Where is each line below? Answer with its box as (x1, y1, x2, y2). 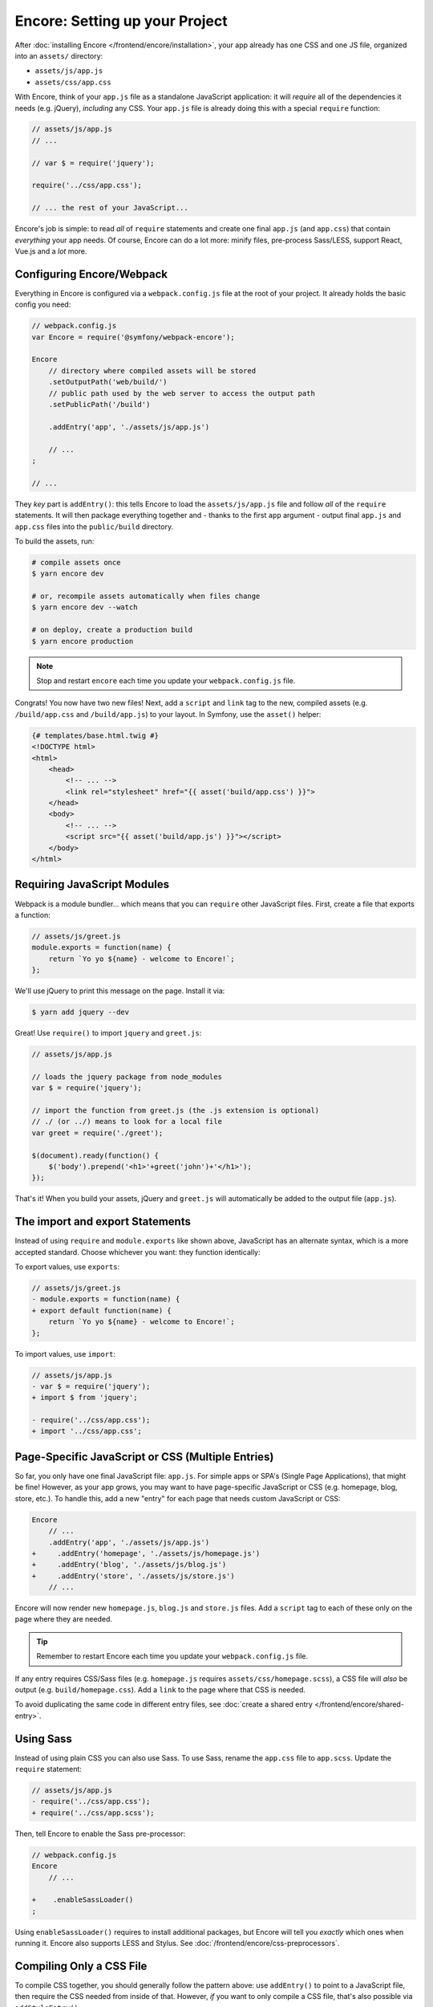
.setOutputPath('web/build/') (48, 377, 168, 387)
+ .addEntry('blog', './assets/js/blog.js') (31, 1560, 227, 1569)
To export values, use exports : (14, 1262, 120, 1272)
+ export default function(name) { (31, 1305, 172, 1315)
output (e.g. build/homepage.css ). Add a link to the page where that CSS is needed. (14, 1685, 306, 1695)
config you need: (14, 299, 71, 309)
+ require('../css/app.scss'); (31, 1808, 156, 1818)
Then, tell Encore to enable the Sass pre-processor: (14, 1829, 186, 1838)
